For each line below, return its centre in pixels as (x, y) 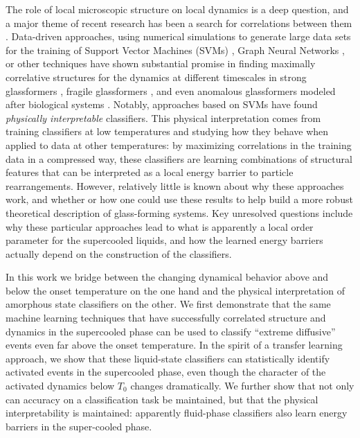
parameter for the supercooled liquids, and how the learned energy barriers (164, 240)
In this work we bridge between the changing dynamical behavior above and (167, 277)
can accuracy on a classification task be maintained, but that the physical (162, 399)
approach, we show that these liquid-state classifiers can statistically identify (168, 358)
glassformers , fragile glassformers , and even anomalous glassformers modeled (171, 90)
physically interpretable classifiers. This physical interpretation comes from (163, 117)
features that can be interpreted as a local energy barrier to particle (150, 172)
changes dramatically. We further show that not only (242, 386)
